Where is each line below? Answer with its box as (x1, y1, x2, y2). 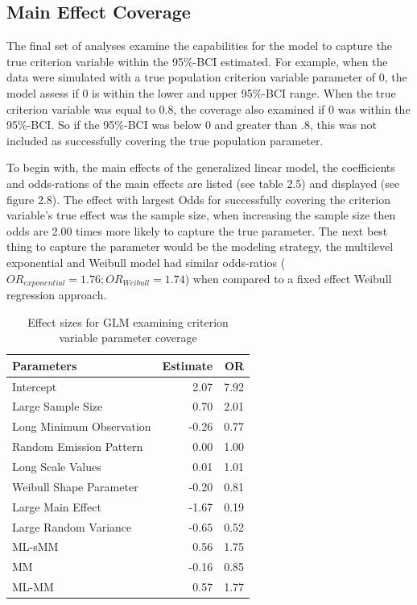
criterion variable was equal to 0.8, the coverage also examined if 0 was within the (6, 100, 411, 117)
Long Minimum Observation (12, 418, 151, 435)
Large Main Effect (12, 498, 101, 515)
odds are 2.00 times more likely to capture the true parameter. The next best (6, 222, 388, 239)
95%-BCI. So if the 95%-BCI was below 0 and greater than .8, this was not (6, 116, 377, 133)
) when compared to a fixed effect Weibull (184, 269, 392, 286)
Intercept (12, 378, 57, 394)
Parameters (12, 357, 77, 373)
